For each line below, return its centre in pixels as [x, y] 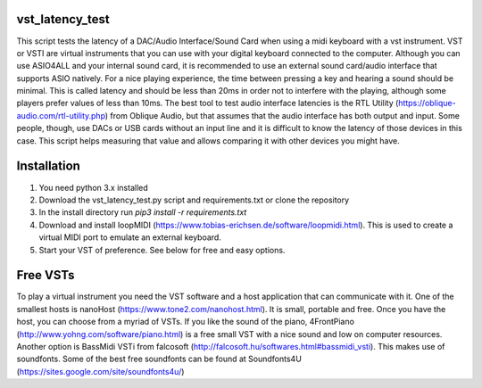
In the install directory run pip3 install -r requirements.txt [143, 212]
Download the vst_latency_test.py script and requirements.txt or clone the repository [194, 200]
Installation [48, 166]
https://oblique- [427, 103]
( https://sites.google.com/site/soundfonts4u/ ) [100, 371]
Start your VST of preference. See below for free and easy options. [162, 250]
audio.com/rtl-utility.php [61, 115]
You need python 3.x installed [94, 187]
